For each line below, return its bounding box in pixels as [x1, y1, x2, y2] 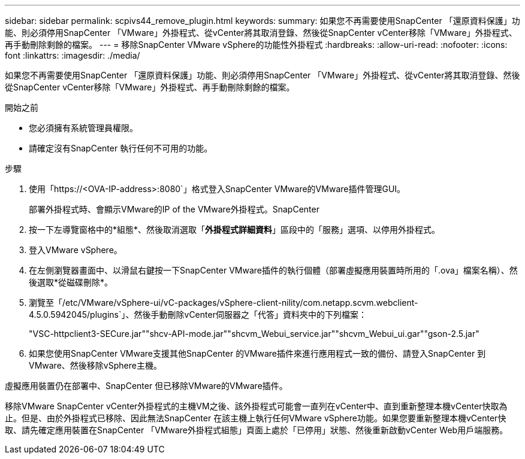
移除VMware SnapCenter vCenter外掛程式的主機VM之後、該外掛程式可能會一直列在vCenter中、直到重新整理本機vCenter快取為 [5, 401, 508, 411]
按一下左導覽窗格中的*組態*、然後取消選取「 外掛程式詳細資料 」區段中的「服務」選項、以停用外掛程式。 [29, 224, 440, 235]
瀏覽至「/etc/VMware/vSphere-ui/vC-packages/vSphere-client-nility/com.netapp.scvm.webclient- [29, 297, 418, 308]
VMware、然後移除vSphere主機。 [29, 360, 162, 370]
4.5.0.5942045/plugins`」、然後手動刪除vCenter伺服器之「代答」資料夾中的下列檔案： [29, 309, 367, 320]
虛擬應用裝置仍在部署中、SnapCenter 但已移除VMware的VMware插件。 [5, 381, 288, 391]
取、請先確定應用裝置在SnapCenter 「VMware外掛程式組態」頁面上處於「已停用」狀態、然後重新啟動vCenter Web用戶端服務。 [5, 425, 508, 435]
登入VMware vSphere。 [29, 245, 122, 255]
